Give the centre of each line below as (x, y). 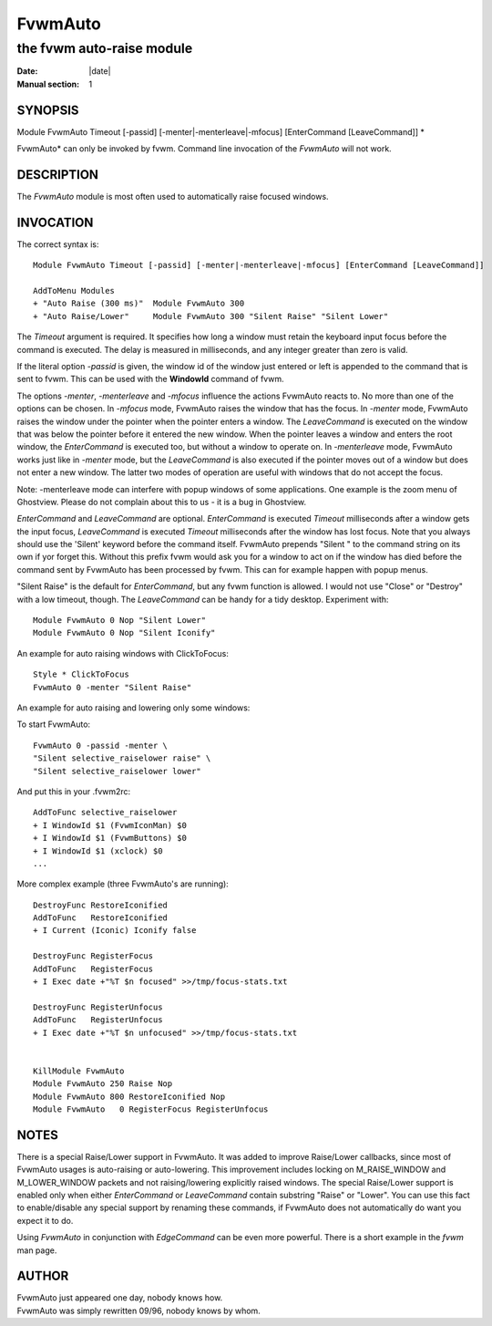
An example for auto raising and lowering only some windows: (133, 708)
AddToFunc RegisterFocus (93, 969)
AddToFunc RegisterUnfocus (98, 1020)
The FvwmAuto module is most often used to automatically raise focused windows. (173, 196)
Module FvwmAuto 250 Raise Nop (103, 1084)
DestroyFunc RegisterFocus (93, 956)
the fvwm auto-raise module (105, 48)
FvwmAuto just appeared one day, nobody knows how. (120, 1298)
